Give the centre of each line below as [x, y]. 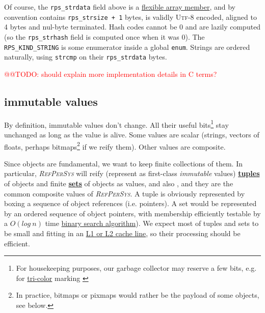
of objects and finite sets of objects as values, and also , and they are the [119, 183]
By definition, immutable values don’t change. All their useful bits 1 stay [116, 124]
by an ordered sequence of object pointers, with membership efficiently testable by [132, 213]
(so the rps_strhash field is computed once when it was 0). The [104, 36]
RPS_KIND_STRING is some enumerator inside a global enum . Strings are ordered [127, 47]
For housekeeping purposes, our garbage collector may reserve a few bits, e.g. [136, 268]
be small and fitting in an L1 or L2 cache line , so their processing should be [122, 233]
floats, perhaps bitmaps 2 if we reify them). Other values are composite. [115, 146]
